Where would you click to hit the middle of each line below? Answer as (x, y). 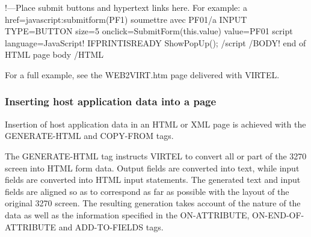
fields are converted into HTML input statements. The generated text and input (153, 180)
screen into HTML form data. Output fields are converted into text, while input (152, 168)
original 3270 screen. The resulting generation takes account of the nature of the (153, 203)
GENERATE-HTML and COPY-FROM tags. (89, 136)
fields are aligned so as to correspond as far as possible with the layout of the (147, 191)
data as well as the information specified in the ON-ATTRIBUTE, (127, 214)
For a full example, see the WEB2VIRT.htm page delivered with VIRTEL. (142, 74)
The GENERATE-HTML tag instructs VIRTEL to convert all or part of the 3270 (156, 155)
